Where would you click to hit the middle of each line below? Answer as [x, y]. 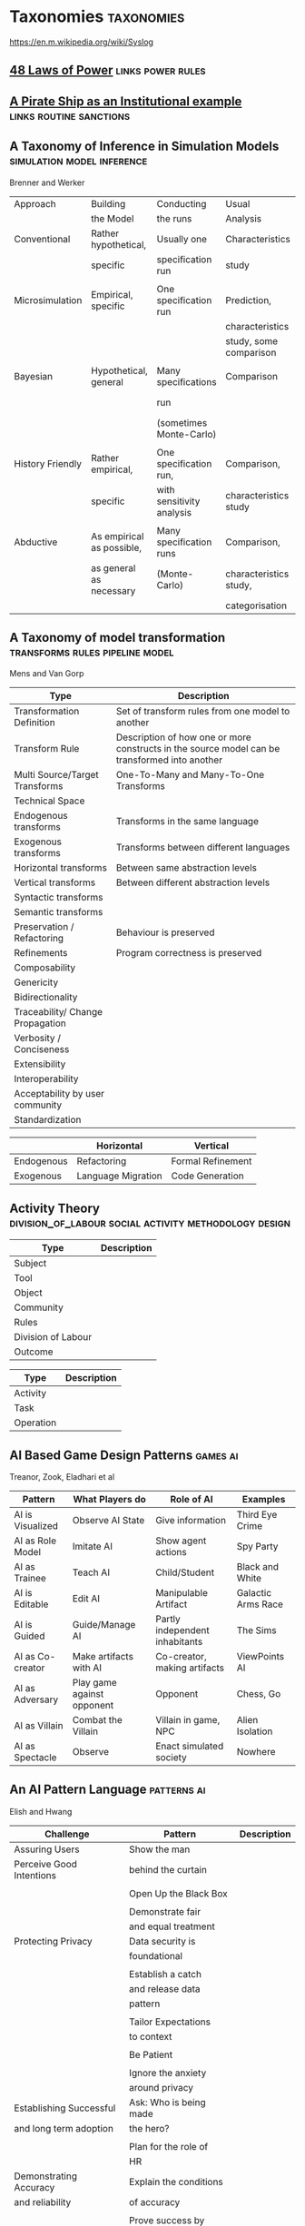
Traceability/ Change [58, 1012]
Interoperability [46, 1079]
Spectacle [35, 1757]
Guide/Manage [104, 1624]
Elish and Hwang [41, 1811]
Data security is [162, 1941]
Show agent [181, 1541]
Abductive [36, 542]
